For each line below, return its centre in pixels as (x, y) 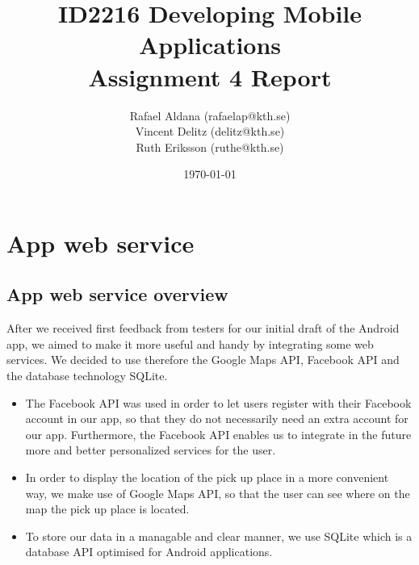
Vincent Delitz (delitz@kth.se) (210, 131)
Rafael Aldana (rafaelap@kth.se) (210, 115)
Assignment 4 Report (210, 76)
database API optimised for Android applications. (149, 552)
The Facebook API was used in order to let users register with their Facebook (218, 402)
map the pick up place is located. (107, 509)
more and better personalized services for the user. (151, 450)
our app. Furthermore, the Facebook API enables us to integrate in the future (218, 434)
